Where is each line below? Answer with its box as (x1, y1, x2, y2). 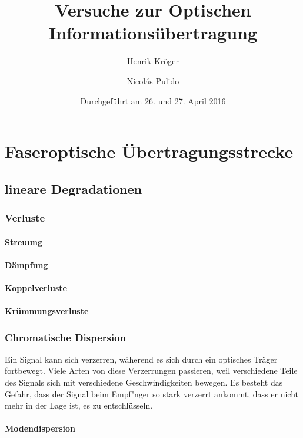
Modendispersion (5, 422, 76, 434)
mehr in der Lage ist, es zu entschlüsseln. (5, 399, 153, 411)
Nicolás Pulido (126, 74, 179, 87)
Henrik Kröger (126, 55, 179, 67)
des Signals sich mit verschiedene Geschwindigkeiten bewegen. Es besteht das (5, 376, 283, 388)
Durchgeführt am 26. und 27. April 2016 (80, 94, 226, 107)
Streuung (5, 235, 43, 248)
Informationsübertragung (48, 21, 258, 45)
